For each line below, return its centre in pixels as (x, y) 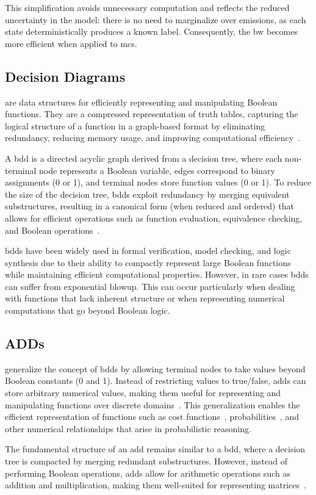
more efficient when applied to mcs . (71, 43)
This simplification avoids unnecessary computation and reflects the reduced (147, 7)
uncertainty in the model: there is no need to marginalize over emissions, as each (156, 19)
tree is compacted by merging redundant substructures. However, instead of (146, 461)
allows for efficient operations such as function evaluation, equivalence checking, (154, 218)
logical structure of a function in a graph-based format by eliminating (135, 125)
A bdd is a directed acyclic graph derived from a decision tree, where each (144, 158)
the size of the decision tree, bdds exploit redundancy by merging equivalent (147, 194)
